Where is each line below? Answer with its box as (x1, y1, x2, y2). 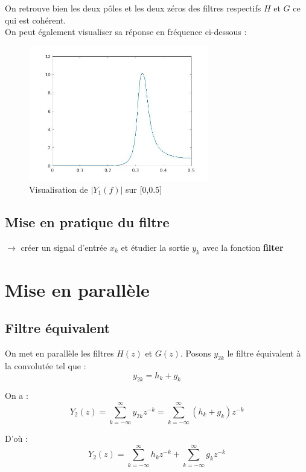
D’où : (5, 432, 28, 445)
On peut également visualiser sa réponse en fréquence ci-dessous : (5, 25, 247, 38)
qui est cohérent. (5, 13, 66, 26)
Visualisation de (29, 183, 88, 195)
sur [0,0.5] (126, 183, 162, 195)
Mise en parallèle (5, 277, 150, 302)
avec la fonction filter (202, 241, 284, 253)
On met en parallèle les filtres (5, 347, 114, 360)
